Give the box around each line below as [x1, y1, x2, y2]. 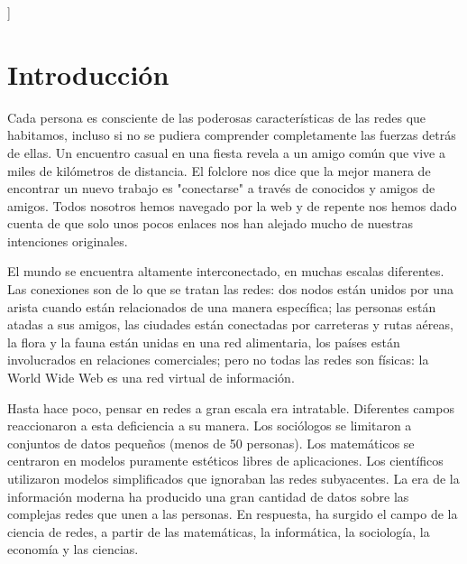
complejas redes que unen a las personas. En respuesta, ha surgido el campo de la [7, 504, 458, 523]
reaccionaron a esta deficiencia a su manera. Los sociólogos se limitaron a [7, 416, 412, 435]
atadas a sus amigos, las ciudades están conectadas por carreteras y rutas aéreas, [7, 315, 453, 334]
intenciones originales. [7, 231, 128, 250]
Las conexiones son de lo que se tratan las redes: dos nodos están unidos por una [7, 280, 453, 299]
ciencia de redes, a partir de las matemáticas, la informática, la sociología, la [7, 522, 430, 541]
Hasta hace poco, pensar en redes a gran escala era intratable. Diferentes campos [7, 398, 454, 417]
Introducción [7, 55, 169, 92]
